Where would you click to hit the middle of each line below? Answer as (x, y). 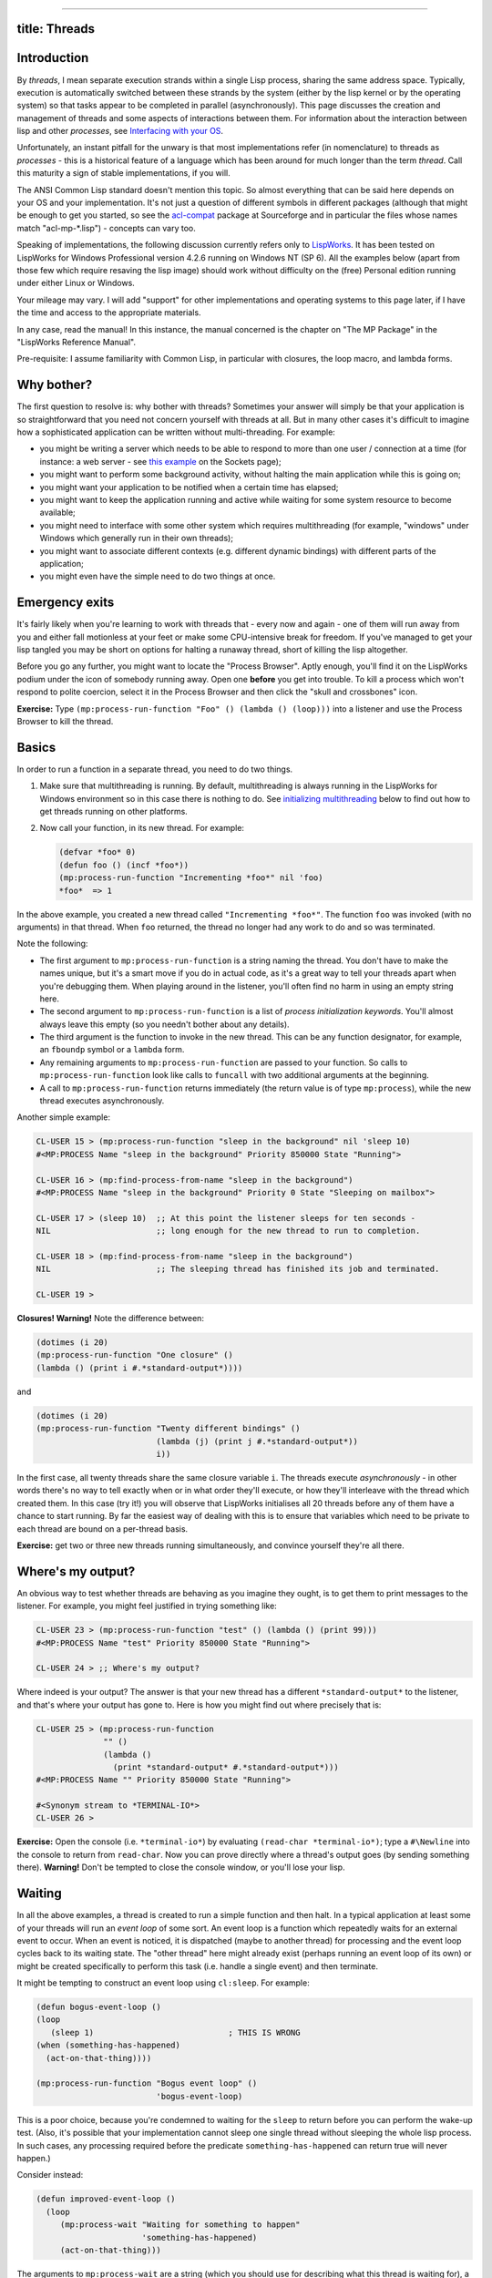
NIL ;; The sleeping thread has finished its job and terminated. (238, 1269)
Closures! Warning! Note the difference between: (111, 1319)
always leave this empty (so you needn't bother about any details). (165, 1024)
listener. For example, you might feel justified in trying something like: (147, 1606)
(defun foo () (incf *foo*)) (124, 865)
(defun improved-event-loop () (106, 2199)
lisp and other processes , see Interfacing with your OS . (120, 131)
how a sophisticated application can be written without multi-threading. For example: (176, 432)
